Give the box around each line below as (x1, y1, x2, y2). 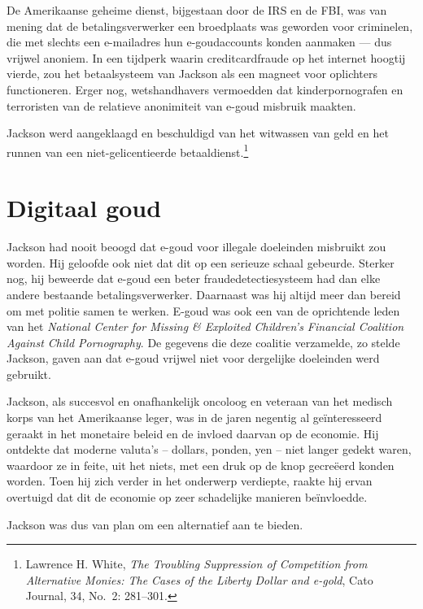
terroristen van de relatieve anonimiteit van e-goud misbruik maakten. (7, 97, 356, 114)
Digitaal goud (7, 191, 162, 224)
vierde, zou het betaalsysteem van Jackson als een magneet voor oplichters (7, 65, 378, 82)
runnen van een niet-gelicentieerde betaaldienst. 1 (7, 141, 249, 160)
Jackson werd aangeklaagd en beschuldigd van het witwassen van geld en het (7, 124, 389, 141)
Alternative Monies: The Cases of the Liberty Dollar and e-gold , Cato (25, 571, 373, 588)
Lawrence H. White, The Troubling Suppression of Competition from (25, 555, 368, 572)
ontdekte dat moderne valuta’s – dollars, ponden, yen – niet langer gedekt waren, (7, 441, 412, 458)
